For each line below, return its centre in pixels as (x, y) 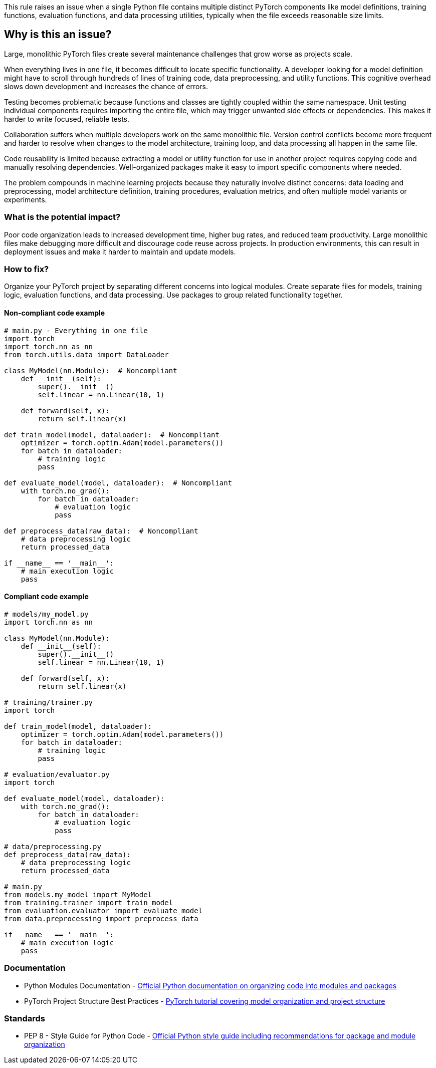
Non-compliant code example (55, 313)
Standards (25, 1018)
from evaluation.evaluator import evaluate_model (103, 910)
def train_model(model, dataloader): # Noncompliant (112, 435)
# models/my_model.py (46, 614)
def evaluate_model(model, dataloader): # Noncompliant (118, 483)
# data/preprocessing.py (53, 846)
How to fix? (27, 269)
